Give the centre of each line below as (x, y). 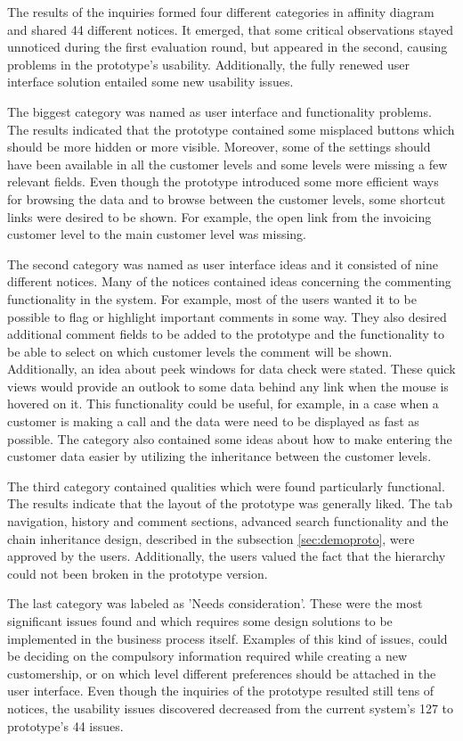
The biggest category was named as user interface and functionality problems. (219, 111)
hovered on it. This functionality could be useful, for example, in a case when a (223, 403)
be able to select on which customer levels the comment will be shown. (200, 351)
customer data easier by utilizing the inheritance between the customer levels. (219, 456)
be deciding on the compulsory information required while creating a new (207, 656)
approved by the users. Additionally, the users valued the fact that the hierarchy (227, 556)
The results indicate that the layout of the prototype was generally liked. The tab (230, 503)
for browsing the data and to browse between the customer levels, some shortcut (227, 198)
